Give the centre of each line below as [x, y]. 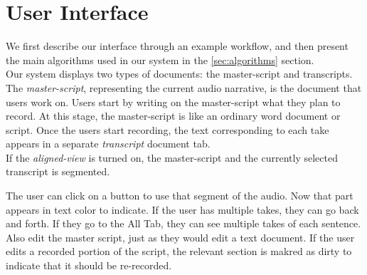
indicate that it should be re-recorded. [89, 265]
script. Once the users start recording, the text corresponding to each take [167, 129]
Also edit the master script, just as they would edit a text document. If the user [180, 237]
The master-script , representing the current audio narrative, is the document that [184, 87]
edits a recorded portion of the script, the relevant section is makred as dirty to [179, 251]
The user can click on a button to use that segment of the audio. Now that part [180, 196]
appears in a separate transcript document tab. [108, 144]
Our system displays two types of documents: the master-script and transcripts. [179, 74]
